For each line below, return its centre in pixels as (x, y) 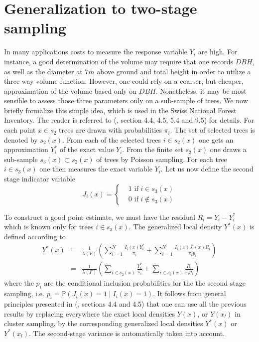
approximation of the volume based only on (70, 90)
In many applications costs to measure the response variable (96, 52)
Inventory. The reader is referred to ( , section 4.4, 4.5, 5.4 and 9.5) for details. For (129, 120)
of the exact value (87, 149)
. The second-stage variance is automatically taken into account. (127, 333)
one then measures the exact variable (96, 169)
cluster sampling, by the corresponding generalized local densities (104, 323)
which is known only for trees (49, 227)
